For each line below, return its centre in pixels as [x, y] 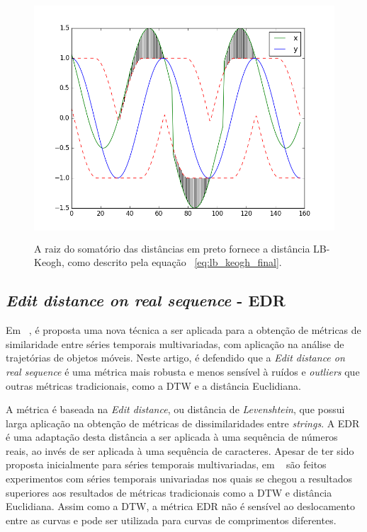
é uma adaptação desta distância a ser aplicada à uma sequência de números [172, 437]
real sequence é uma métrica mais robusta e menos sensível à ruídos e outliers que [183, 371]
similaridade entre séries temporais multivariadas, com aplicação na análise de [175, 343]
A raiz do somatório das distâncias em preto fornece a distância [172, 248]
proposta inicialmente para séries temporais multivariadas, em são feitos [166, 464]
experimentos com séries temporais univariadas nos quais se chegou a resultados [179, 479]
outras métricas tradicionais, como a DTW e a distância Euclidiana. [153, 385]
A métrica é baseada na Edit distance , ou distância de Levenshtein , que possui [175, 409]
